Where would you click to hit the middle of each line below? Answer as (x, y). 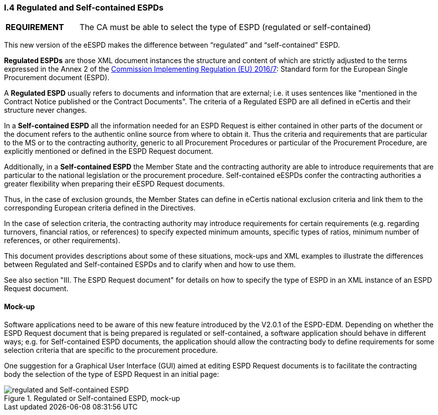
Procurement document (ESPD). (57, 78)
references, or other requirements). (62, 241)
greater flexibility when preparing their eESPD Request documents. (115, 184)
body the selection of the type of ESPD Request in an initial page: (112, 374)
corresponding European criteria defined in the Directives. (100, 208)
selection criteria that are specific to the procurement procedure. (111, 350)
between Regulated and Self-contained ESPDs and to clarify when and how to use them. (150, 265)
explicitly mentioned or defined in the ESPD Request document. (109, 151)
